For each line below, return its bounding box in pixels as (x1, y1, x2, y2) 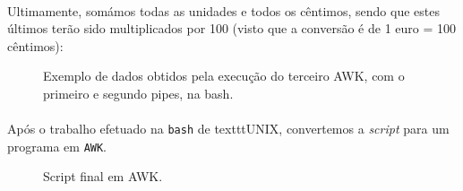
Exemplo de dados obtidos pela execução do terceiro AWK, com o (43, 66, 405, 85)
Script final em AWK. (43, 167, 163, 186)
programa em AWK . (7, 136, 107, 155)
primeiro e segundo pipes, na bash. (43, 83, 234, 102)
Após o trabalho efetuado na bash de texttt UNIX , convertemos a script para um (7, 119, 450, 138)
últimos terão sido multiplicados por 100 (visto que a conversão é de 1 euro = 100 (7, 19, 457, 38)
